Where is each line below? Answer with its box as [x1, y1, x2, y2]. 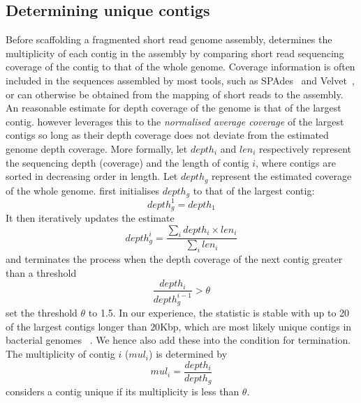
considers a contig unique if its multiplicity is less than [6, 384, 240, 399]
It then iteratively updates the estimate [6, 211, 175, 225]
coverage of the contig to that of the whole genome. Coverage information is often [6, 59, 355, 74]
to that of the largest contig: [193, 183, 315, 197]
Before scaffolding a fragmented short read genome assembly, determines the [6, 32, 332, 47]
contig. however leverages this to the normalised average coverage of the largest [6, 114, 344, 128]
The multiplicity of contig [6, 347, 115, 361]
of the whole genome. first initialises [6, 183, 159, 197]
